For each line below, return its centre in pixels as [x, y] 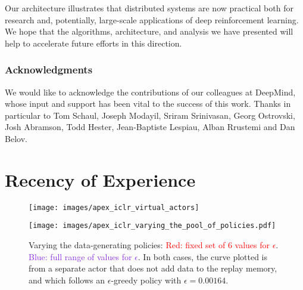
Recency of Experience [100, 179]
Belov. [16, 138]
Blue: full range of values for [80, 256]
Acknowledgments [49, 70]
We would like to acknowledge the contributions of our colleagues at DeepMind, [150, 92]
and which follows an [67, 280]
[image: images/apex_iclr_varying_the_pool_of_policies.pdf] [152, 226]
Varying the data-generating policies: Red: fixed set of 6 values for [149, 245]
